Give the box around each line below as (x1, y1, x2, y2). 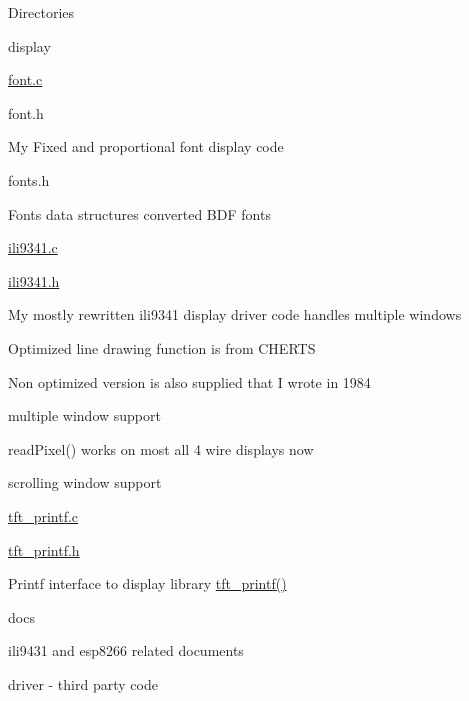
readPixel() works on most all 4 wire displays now (8, 438, 314, 459)
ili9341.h (8, 270, 60, 291)
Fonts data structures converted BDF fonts (8, 203, 271, 224)
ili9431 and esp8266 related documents (8, 640, 244, 661)
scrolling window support (8, 472, 162, 493)
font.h (8, 102, 44, 123)
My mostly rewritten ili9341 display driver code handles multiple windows (8, 304, 462, 325)
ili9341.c (8, 237, 58, 258)
